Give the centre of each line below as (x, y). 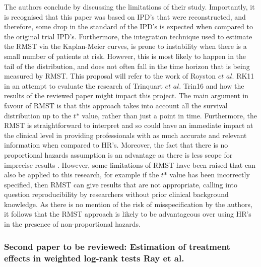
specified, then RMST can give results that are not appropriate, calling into (121, 184)
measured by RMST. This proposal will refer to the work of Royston (110, 76)
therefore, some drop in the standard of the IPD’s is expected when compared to (128, 26)
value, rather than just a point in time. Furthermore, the (169, 115)
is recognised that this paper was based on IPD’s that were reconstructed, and (125, 16)
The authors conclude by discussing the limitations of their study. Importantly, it (129, 7)
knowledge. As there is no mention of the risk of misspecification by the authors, (128, 204)
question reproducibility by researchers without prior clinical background (116, 194)
